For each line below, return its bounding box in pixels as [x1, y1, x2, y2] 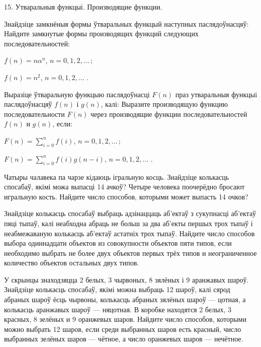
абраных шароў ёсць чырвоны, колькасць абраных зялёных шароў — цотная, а [4, 294, 246, 305]
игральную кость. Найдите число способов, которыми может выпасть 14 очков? [4, 191, 248, 201]
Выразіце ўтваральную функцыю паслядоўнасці [4, 89, 150, 99]
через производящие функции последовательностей [91, 108, 247, 119]
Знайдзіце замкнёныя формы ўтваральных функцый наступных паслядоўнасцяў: [4, 18, 249, 29]
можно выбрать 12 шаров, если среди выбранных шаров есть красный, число [4, 323, 241, 334]
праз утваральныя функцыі [175, 89, 257, 99]
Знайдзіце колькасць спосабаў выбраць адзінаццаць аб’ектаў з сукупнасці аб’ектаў [4, 208, 256, 219]
